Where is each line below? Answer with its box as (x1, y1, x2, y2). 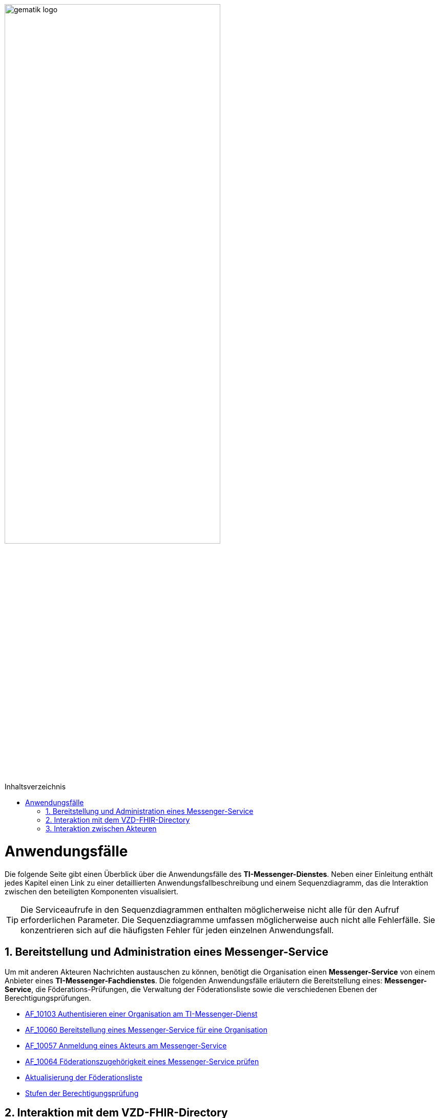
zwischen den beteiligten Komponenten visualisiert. (5, 887, 179, 896)
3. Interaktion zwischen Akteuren (46, 824, 157, 833)
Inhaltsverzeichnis (5, 782, 66, 791)
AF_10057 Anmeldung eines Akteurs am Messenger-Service (25, 1041, 227, 1050)
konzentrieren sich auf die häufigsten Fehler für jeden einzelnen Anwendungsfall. (20, 924, 334, 935)
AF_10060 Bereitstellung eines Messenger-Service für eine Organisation (25, 1025, 267, 1034)
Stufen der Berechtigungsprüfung (25, 1088, 139, 1098)
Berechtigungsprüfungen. (5, 993, 91, 1002)
